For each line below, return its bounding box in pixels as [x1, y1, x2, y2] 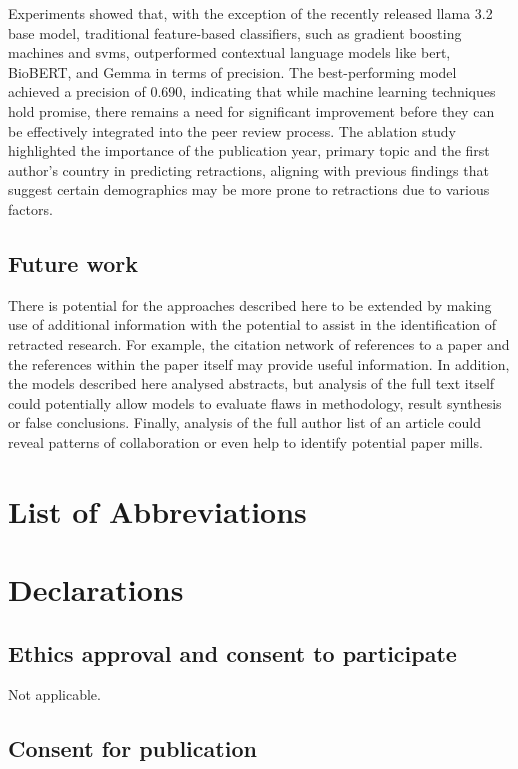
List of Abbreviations [8, 490, 307, 531]
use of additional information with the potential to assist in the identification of [8, 314, 497, 335]
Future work [8, 247, 139, 278]
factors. [8, 198, 53, 219]
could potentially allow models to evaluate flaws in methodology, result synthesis [8, 392, 502, 413]
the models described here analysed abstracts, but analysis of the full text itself [8, 373, 495, 394]
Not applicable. [8, 684, 101, 705]
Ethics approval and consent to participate [8, 637, 457, 668]
